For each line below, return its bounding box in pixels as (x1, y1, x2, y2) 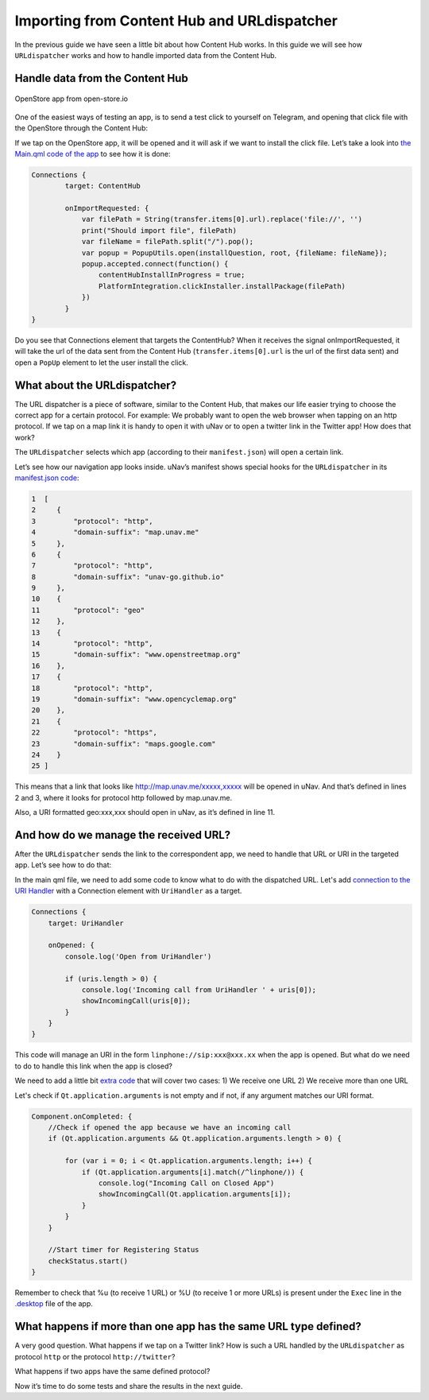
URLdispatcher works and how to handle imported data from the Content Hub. (14, 50, 277, 60)
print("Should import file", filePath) (81, 226, 238, 235)
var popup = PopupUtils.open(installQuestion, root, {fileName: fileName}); (81, 248, 388, 258)
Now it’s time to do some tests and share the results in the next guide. (14, 1381, 243, 1390)
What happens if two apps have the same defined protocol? (14, 1367, 211, 1376)
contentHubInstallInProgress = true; (98, 270, 245, 280)
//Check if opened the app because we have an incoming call (48, 1123, 292, 1132)
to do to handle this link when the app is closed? (14, 1061, 172, 1071)
